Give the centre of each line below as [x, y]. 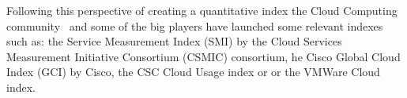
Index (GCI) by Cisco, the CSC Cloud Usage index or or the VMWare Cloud [193, 72]
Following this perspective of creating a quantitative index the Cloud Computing [202, 10]
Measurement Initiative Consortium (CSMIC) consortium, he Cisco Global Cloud [203, 56]
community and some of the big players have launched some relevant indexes [195, 25]
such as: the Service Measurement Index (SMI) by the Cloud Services [174, 41]
